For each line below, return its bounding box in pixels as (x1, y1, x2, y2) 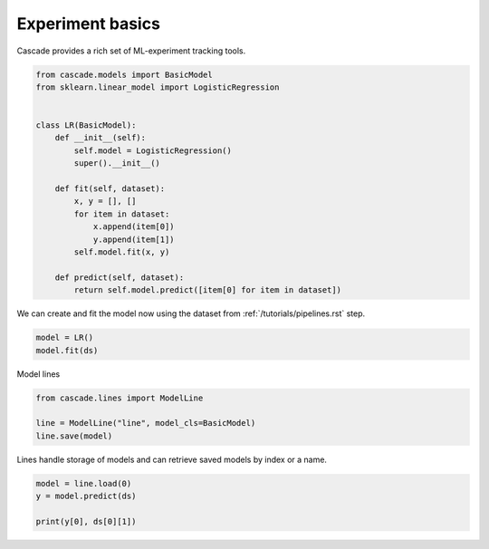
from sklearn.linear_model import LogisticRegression (35, 82, 280, 92)
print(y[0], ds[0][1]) (35, 516, 137, 526)
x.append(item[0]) (92, 222, 176, 232)
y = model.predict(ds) (35, 491, 137, 502)
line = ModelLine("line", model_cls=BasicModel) (35, 418, 256, 429)
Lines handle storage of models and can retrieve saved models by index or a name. (16, 454, 328, 465)
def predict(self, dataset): (54, 272, 185, 283)
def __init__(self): (54, 132, 147, 143)
